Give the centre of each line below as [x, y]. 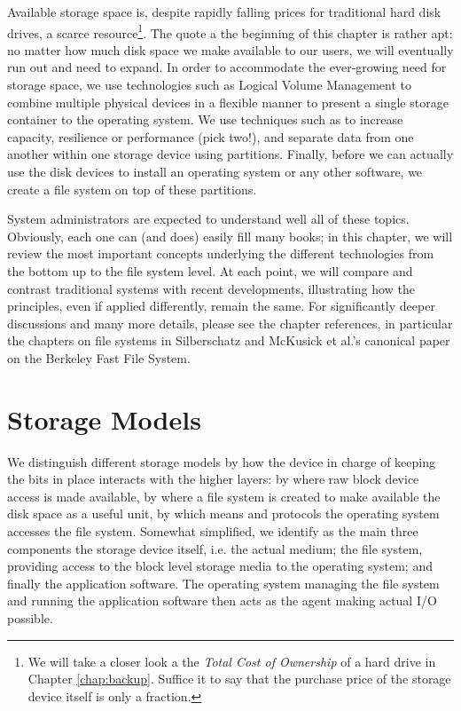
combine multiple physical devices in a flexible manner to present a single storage [228, 102]
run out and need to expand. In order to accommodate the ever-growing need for [227, 67]
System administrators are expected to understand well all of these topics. [208, 219]
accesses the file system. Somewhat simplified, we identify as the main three [213, 531]
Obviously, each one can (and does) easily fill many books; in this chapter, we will [230, 236]
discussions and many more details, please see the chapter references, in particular [230, 323]
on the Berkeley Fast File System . [99, 357]
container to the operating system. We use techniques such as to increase [205, 119]
